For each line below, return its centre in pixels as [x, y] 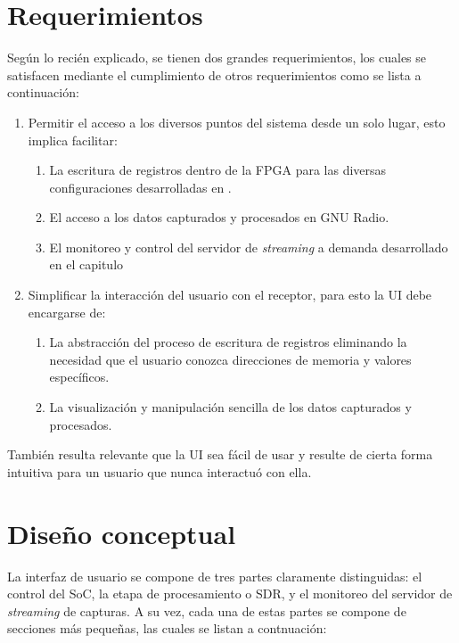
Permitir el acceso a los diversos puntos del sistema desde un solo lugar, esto [237, 122]
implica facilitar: [73, 140]
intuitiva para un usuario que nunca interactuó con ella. [160, 471]
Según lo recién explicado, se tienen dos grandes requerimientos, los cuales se [217, 58]
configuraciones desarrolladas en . [140, 187]
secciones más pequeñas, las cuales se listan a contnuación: [167, 628]
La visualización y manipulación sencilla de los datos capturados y [230, 407]
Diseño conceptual [122, 533]
